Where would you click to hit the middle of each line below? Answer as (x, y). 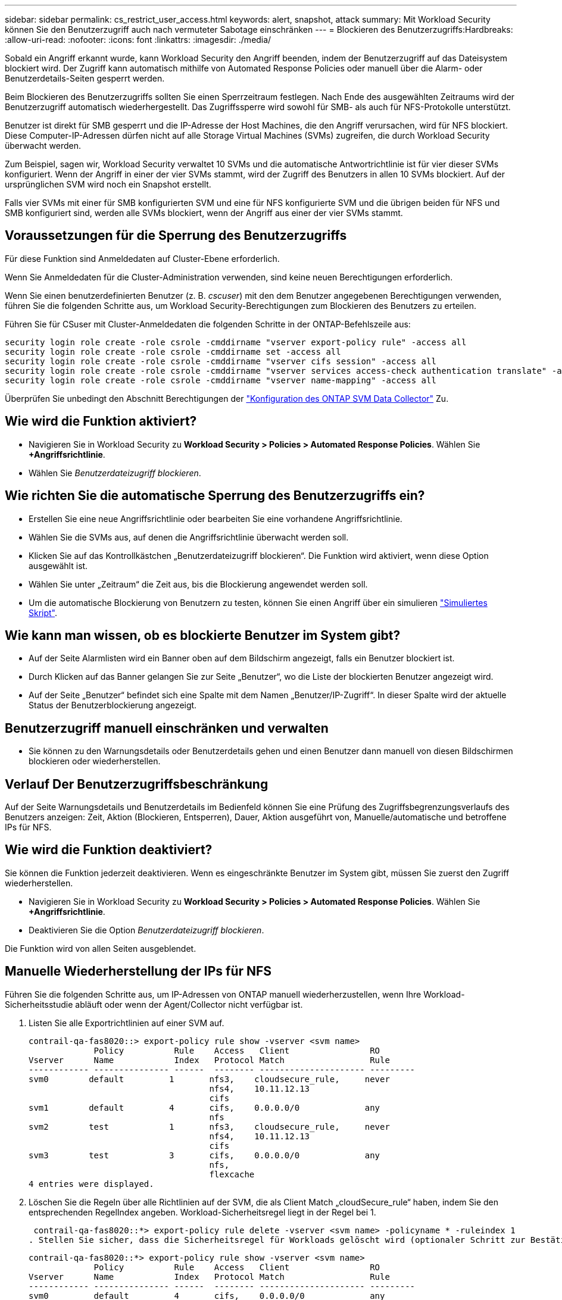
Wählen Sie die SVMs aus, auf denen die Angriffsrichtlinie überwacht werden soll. (189, 537)
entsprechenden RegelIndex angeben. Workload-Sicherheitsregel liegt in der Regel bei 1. (202, 1212)
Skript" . (43, 612)
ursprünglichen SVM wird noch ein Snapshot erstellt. (108, 184)
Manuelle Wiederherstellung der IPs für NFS (138, 971)
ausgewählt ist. (58, 565)
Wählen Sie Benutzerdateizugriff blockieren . (115, 473)
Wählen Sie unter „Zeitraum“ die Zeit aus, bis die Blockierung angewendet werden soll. (198, 584)
